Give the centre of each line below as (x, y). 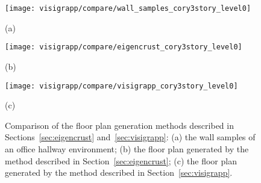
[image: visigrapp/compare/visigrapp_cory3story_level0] (121, 86)
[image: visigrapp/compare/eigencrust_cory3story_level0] (124, 47)
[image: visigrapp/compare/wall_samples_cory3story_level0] (128, 8)
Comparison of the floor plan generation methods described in (119, 125)
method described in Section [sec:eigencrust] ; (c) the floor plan (121, 160)
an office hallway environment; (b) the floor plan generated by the (127, 148)
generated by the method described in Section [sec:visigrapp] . (119, 172)
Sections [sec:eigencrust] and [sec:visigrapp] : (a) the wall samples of (130, 137)
